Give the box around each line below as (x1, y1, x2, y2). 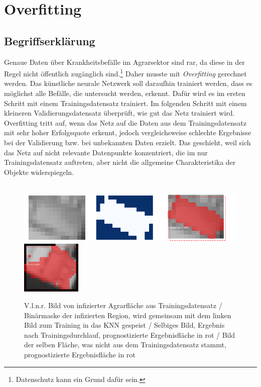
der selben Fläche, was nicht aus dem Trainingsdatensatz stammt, (24, 339, 226, 350)
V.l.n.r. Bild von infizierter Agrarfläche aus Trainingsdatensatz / (24, 300, 222, 311)
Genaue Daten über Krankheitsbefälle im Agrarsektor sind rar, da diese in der (4, 56, 245, 67)
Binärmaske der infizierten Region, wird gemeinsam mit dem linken (24, 310, 231, 320)
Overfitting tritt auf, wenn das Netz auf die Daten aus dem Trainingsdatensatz (4, 117, 246, 128)
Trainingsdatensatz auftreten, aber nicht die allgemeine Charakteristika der (4, 157, 236, 167)
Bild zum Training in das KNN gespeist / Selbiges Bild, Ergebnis (24, 320, 225, 330)
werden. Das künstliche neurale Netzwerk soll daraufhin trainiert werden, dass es (4, 78, 252, 88)
